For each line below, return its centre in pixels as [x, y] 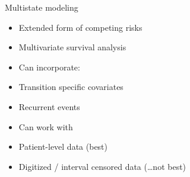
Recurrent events [49, 106]
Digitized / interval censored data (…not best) [102, 166]
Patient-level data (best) [63, 147]
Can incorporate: [49, 67]
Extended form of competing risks [80, 27]
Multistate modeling [42, 7]
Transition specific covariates [71, 87]
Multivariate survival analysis [72, 47]
